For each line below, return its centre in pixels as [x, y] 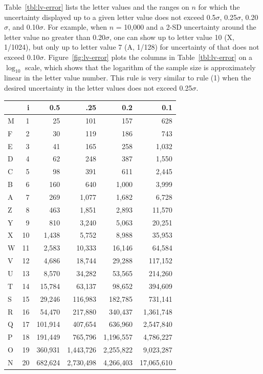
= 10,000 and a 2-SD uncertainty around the [186, 27]
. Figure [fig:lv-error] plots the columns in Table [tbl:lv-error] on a [148, 57]
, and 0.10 [24, 27]
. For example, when [75, 27]
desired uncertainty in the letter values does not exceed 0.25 [98, 87]
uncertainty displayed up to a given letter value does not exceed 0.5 [110, 17]
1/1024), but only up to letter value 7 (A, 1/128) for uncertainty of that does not [132, 47]
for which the [219, 7]
